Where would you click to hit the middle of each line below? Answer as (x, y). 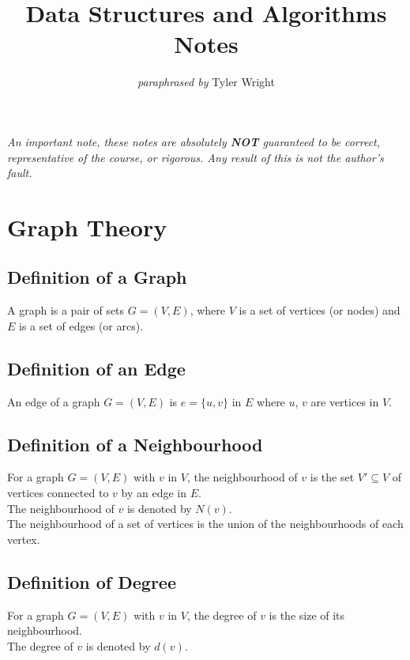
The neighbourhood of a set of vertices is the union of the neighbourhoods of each (205, 524)
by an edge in (154, 493)
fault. (20, 173)
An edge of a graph (54, 401)
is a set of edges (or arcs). (81, 325)
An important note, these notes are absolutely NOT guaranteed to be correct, (194, 141)
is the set (332, 477)
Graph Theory (87, 226)
